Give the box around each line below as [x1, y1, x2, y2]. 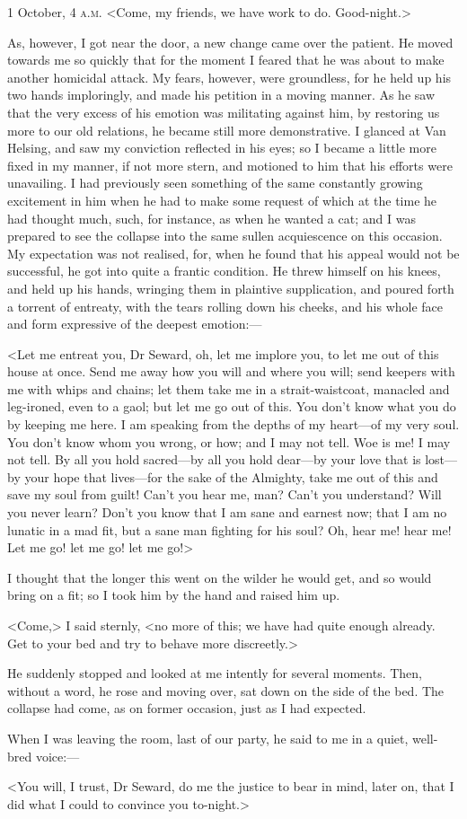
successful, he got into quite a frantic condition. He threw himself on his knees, [7, 261, 441, 280]
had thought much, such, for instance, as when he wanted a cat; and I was [7, 208, 416, 227]
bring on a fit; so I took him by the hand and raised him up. [7, 586, 340, 604]
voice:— [35, 746, 80, 765]
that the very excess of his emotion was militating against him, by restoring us [7, 102, 440, 121]
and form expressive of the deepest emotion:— [7, 314, 262, 333]
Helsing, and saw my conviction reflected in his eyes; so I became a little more [7, 138, 436, 157]
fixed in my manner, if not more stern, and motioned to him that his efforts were [7, 155, 453, 174]
